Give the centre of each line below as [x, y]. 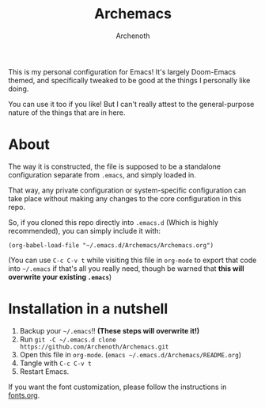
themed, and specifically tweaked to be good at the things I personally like [129, 80]
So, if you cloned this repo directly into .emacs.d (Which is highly [114, 222]
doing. [19, 89]
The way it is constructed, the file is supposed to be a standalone [115, 166]
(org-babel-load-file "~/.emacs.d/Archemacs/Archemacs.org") [111, 245]
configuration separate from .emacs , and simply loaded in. [102, 174]
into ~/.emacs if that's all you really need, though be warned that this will [126, 268]
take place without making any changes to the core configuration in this [125, 198]
